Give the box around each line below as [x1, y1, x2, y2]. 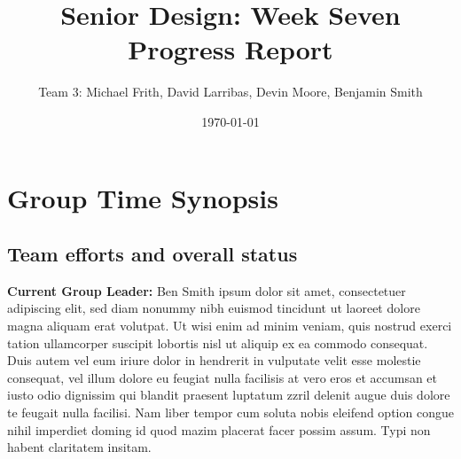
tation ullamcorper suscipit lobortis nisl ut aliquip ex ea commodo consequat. [7, 333, 428, 352]
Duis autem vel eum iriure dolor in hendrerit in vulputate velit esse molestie [7, 351, 421, 370]
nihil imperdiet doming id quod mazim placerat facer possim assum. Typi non [7, 420, 431, 439]
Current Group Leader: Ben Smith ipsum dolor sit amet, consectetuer [7, 281, 406, 300]
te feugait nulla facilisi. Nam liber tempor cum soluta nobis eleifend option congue [7, 403, 454, 422]
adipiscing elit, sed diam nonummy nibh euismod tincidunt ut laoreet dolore [7, 299, 420, 317]
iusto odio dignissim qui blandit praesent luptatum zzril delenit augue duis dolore [7, 385, 450, 404]
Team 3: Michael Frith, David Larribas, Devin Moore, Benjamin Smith [38, 82, 423, 101]
